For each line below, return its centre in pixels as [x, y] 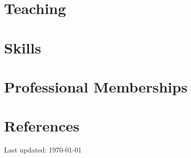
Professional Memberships [96, 86]
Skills [23, 47]
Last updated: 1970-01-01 [43, 150]
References [42, 126]
